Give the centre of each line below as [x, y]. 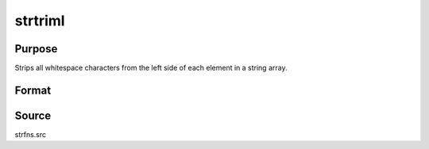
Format [33, 90]
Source [33, 115]
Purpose [36, 49]
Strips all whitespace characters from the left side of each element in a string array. [151, 68]
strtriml [40, 21]
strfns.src [31, 134]
